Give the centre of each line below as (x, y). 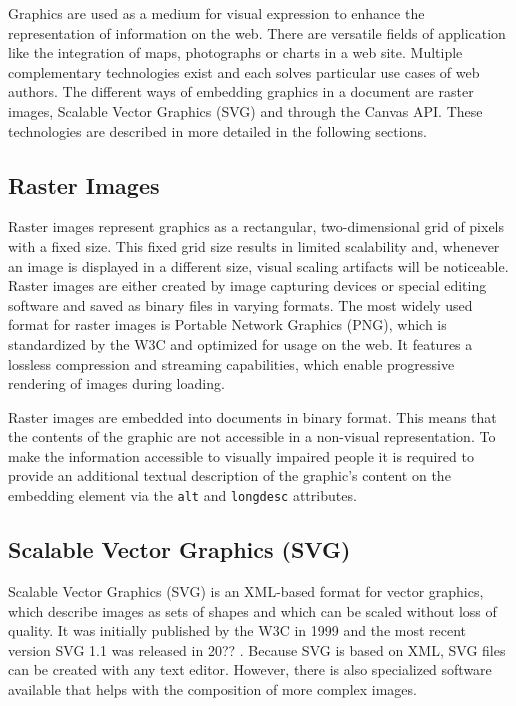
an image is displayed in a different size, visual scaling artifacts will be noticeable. (258, 265)
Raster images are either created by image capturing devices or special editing (247, 285)
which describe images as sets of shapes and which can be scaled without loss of (252, 610)
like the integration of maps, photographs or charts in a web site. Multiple (235, 52)
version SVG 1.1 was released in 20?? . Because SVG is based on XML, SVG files (257, 649)
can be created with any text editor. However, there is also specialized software (250, 669)
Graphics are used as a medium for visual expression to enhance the (216, 13)
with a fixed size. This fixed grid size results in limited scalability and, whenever (254, 245)
